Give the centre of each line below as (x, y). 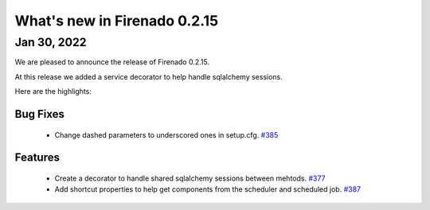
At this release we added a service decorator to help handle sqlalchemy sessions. (149, 76)
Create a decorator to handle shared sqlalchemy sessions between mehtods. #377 (190, 178)
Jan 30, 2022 (51, 42)
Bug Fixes (40, 114)
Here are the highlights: (53, 91)
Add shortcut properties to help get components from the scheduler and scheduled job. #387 (208, 189)
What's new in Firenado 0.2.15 (117, 21)
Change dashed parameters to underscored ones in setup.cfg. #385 (166, 134)
